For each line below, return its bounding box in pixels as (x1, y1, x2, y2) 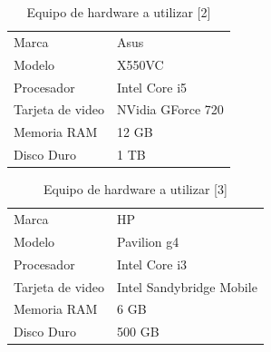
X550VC (117, 54, 164, 73)
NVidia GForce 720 (117, 100, 224, 119)
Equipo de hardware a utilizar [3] (43, 180, 227, 199)
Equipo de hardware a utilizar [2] (26, 3, 211, 21)
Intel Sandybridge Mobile (117, 277, 257, 296)
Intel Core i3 (117, 254, 188, 273)
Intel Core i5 (117, 77, 188, 96)
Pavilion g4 (117, 231, 179, 250)
